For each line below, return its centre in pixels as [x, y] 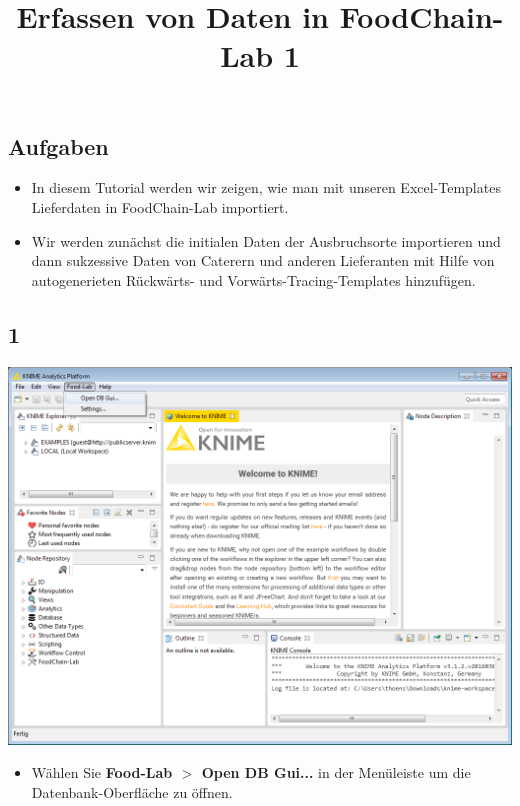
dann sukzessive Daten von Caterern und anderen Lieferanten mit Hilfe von [263, 260]
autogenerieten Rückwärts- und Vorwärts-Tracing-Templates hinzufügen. [253, 279]
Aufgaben [58, 145]
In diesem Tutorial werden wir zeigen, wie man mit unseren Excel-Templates [266, 187]
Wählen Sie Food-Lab [102, 772]
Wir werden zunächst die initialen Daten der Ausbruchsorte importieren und [266, 240]
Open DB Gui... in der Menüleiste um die [336, 772]
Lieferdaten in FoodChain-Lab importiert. [160, 206]
